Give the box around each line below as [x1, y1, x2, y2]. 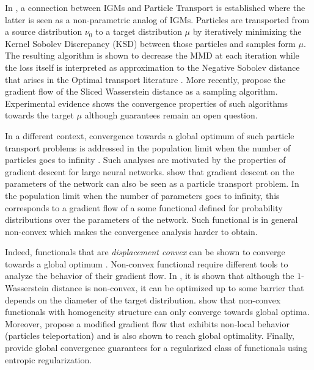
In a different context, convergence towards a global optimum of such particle [5, 129, 294, 142]
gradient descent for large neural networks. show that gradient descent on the [5, 165, 294, 178]
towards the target [5, 109, 74, 122]
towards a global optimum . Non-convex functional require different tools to [5, 257, 288, 270]
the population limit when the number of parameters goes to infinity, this [5, 189, 280, 201]
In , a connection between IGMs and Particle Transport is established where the [5, 1, 305, 13]
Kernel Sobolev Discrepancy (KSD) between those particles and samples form [5, 37, 296, 49]
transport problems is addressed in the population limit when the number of [5, 141, 291, 154]
